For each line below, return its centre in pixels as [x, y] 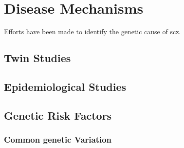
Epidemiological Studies [65, 86]
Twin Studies [37, 58]
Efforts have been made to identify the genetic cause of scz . [92, 32]
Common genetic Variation [58, 139]
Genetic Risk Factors [58, 115]
